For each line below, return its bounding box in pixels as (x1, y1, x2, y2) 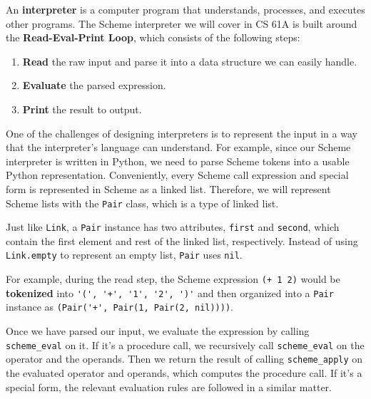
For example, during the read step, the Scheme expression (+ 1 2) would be (6, 271, 340, 286)
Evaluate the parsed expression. (22, 78, 166, 93)
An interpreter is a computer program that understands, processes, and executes (6, 2, 365, 16)
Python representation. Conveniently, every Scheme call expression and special (6, 167, 349, 182)
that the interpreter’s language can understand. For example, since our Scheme (6, 140, 351, 155)
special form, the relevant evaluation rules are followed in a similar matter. (6, 379, 332, 394)
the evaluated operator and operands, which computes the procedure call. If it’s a (6, 365, 362, 380)
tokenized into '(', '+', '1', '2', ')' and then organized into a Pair (6, 285, 334, 300)
